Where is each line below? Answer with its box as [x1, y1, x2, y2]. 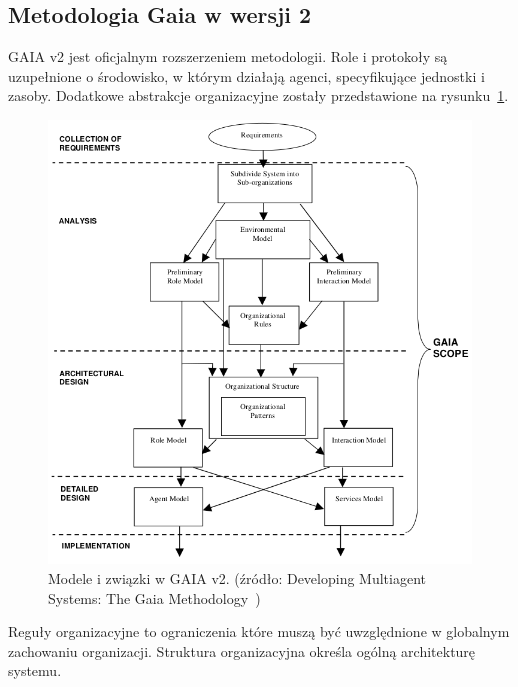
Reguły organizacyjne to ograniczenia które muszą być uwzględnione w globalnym [8, 621, 510, 642]
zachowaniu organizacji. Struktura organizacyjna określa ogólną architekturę [8, 640, 476, 661]
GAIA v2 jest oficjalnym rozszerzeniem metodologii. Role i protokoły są [8, 46, 448, 67]
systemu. [8, 660, 62, 681]
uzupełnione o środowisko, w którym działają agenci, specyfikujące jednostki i [8, 65, 485, 86]
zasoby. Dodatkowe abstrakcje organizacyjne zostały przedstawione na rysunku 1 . [8, 85, 509, 106]
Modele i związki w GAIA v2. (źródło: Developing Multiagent [48, 567, 426, 588]
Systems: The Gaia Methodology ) [48, 587, 261, 608]
